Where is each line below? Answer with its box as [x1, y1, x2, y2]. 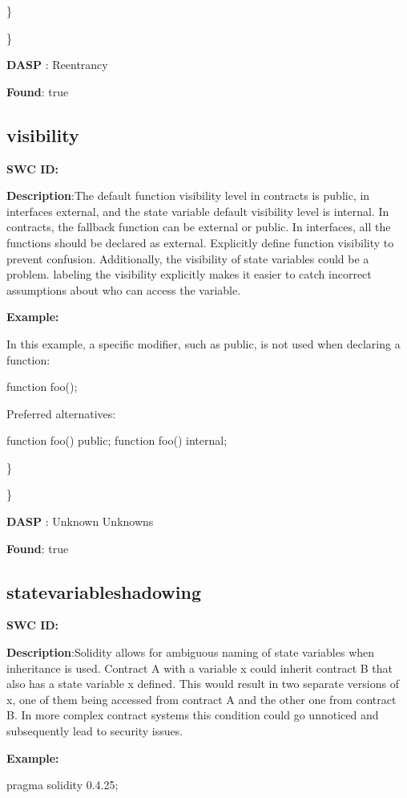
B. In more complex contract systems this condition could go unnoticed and [6, 706, 379, 723]
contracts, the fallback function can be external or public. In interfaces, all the [6, 218, 391, 235]
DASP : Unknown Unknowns [6, 513, 154, 530]
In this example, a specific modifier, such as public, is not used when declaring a [6, 335, 401, 352]
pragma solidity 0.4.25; [6, 776, 119, 793]
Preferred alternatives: [6, 405, 116, 421]
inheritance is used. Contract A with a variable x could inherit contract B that [6, 659, 393, 676]
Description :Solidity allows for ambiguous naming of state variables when [6, 644, 375, 661]
